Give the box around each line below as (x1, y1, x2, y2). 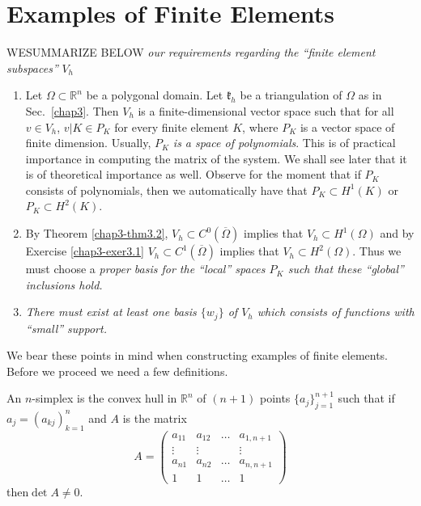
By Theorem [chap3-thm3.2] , (25, 225, 168, 242)
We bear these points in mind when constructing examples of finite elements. (6, 347, 389, 364)
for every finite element (114, 118, 229, 135)
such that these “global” (287, 260, 404, 277)
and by (380, 225, 415, 242)
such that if (338, 390, 395, 407)
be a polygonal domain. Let (86, 86, 223, 103)
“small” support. (25, 319, 107, 336)
